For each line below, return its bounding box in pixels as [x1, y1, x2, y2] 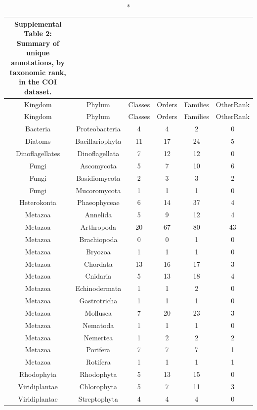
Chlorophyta [79, 381, 118, 391]
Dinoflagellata [77, 148, 120, 158]
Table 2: [24, 28, 52, 39]
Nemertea [84, 332, 113, 342]
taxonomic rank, [9, 67, 66, 77]
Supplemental [14, 18, 62, 29]
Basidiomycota [76, 172, 121, 183]
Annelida [85, 209, 112, 220]
